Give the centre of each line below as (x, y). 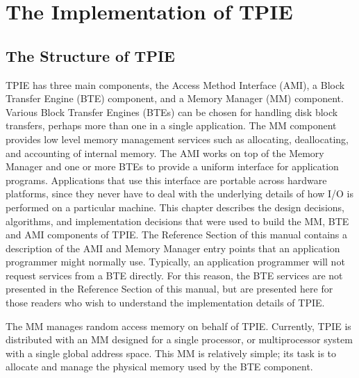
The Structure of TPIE (90, 55)
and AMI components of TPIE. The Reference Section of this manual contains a (177, 235)
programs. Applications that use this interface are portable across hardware (166, 180)
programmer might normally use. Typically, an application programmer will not (175, 262)
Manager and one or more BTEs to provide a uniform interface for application (172, 166)
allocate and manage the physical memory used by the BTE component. (159, 367)
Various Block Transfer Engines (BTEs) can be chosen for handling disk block (172, 112)
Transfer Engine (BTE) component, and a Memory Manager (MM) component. (175, 98)
